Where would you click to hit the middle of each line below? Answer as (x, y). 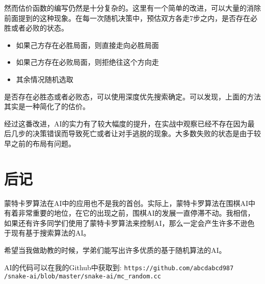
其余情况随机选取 (45, 79)
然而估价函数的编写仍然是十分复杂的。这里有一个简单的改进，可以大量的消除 (132, 8)
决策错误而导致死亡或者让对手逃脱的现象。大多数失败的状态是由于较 (147, 133)
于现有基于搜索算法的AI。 (47, 233)
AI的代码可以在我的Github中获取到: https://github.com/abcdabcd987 (119, 267)
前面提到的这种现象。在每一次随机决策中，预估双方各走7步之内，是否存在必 (131, 18)
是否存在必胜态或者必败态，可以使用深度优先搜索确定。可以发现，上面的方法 (132, 96)
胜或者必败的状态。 (36, 28)
